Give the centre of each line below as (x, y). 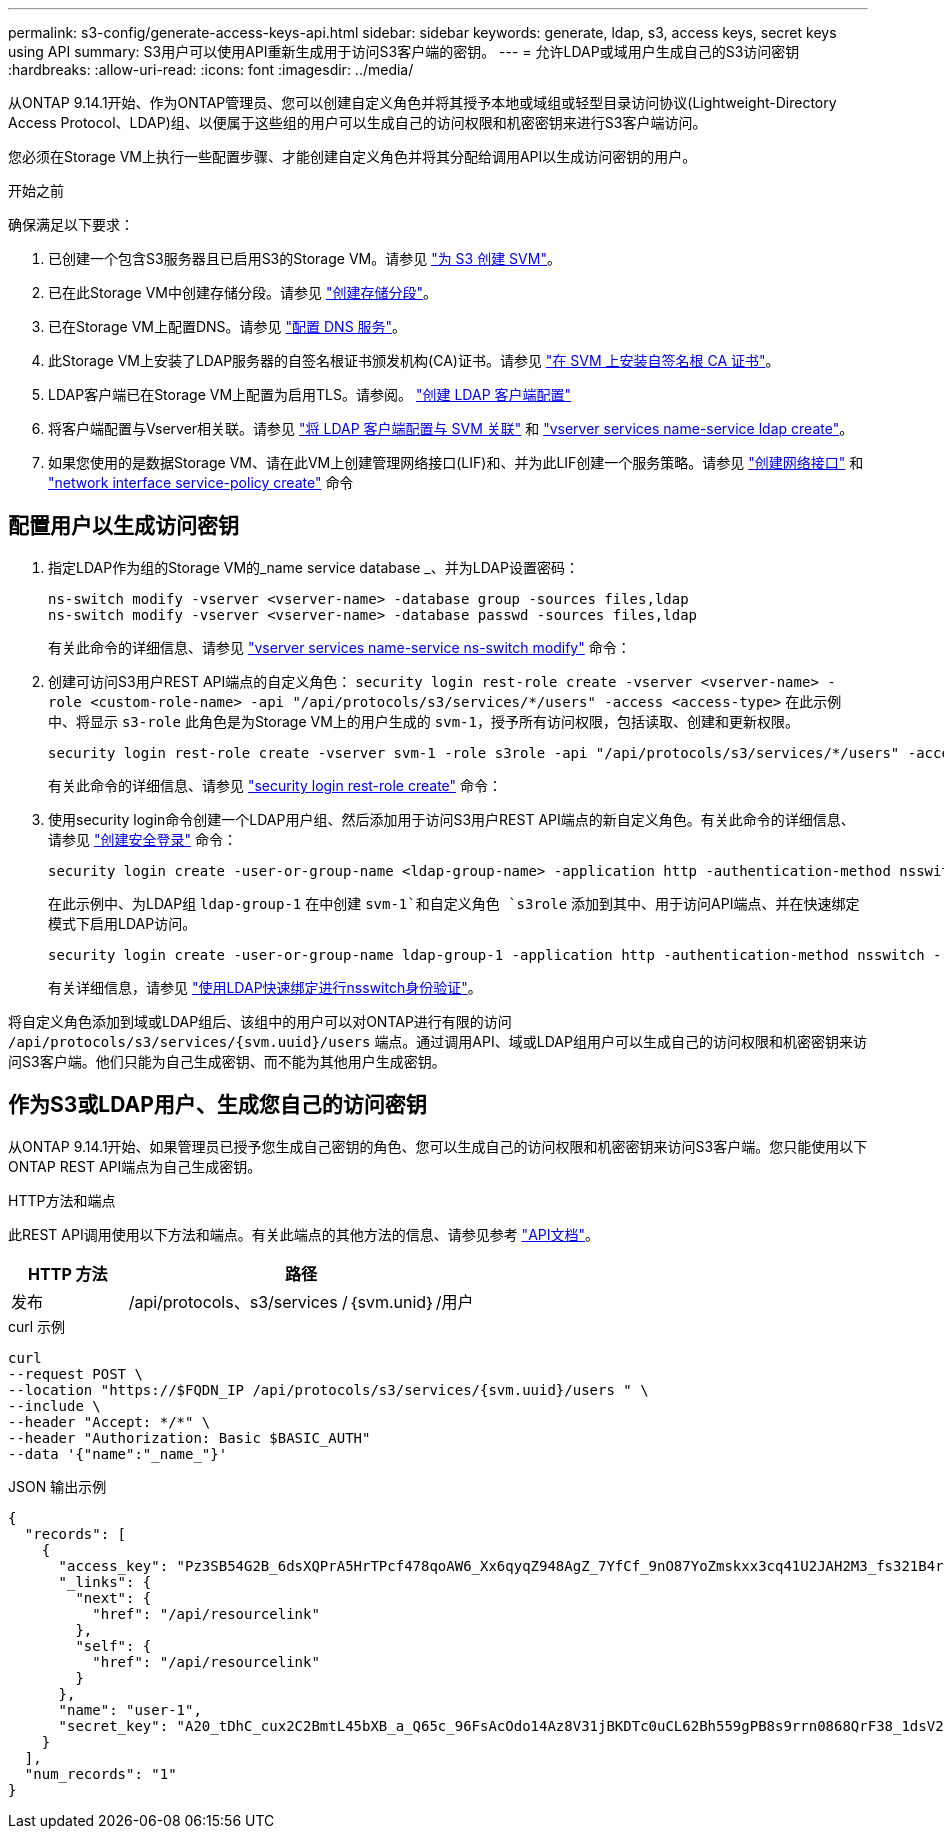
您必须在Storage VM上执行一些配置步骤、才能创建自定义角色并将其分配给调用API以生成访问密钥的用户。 (352, 156)
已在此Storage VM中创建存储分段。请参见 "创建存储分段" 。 (242, 292)
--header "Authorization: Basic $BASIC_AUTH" (189, 1437)
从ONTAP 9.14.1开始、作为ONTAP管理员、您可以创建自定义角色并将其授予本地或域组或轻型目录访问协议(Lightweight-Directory (422, 102)
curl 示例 (37, 1326)
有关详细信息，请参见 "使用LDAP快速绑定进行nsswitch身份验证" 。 (265, 987)
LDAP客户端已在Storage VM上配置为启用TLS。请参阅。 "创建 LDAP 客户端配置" (310, 394)
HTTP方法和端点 (62, 1200)
